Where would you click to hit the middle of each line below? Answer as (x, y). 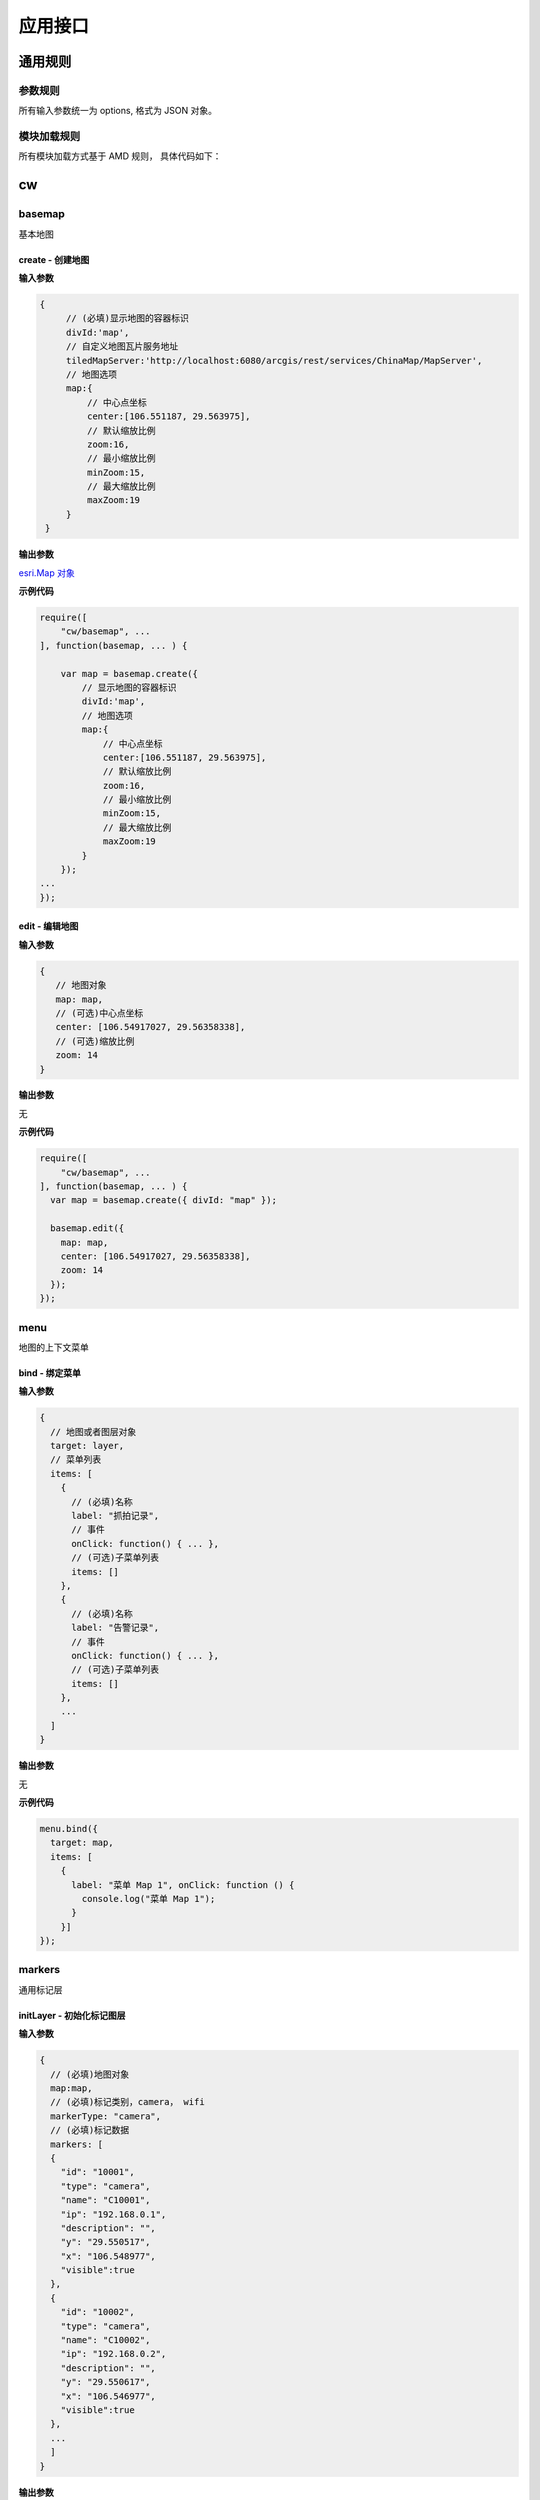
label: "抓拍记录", (115, 1515)
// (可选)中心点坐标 (99, 1013)
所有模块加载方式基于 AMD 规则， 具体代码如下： (120, 156)
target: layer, (87, 1446)
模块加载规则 (49, 137)
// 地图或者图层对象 (93, 1431)
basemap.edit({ (87, 1228)
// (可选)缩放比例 (95, 1041)
